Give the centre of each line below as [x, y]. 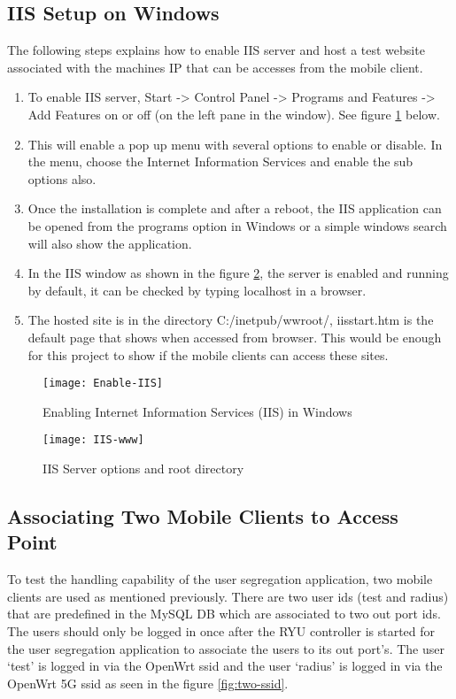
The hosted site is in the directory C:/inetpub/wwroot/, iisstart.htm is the [231, 320]
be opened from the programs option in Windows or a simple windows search [237, 225]
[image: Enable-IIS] [103, 384]
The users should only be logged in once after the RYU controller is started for [221, 630]
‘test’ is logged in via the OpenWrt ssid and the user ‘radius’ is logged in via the [225, 666]
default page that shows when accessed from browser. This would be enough [235, 337]
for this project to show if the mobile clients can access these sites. [208, 354]
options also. [62, 178]
